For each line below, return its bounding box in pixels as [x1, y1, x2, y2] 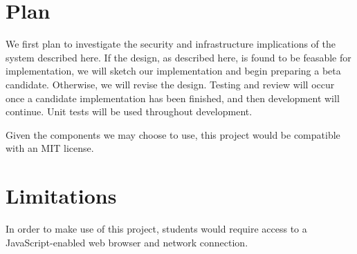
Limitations [6, 182, 117, 210]
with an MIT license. [6, 141, 94, 155]
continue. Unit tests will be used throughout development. [6, 104, 253, 119]
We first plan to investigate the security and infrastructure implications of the [6, 37, 336, 51]
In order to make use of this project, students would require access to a [6, 222, 307, 235]
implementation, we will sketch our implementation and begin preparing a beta [6, 63, 341, 78]
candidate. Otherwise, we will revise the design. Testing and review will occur [6, 77, 335, 91]
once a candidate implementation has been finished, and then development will [6, 90, 340, 105]
